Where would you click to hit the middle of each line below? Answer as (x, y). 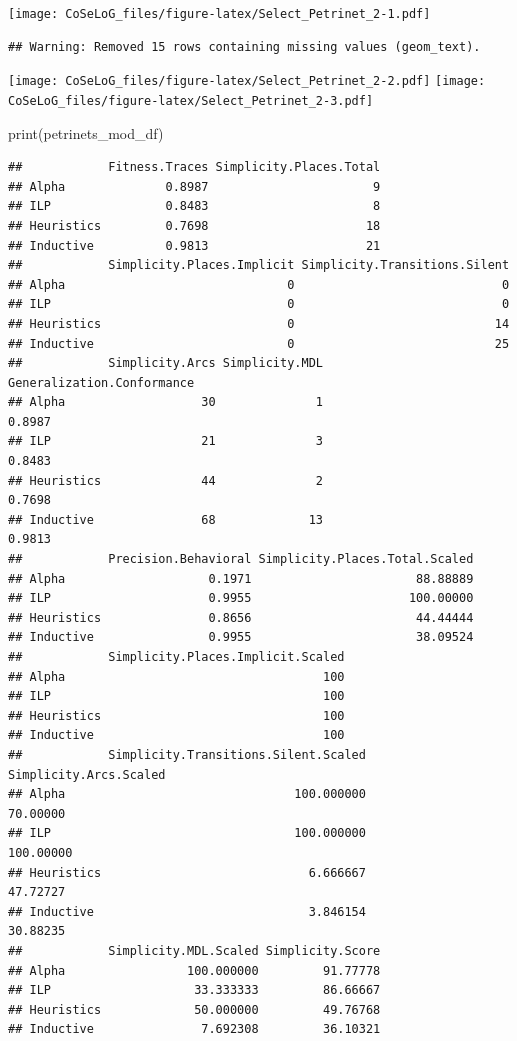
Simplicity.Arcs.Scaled (87, 774)
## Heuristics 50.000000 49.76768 (194, 1009)
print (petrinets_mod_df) (86, 132)
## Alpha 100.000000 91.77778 (194, 970)
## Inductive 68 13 (165, 519)
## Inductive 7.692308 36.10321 (194, 1029)
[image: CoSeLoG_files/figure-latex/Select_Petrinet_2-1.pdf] (219, 14)
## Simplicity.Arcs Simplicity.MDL (165, 363)
